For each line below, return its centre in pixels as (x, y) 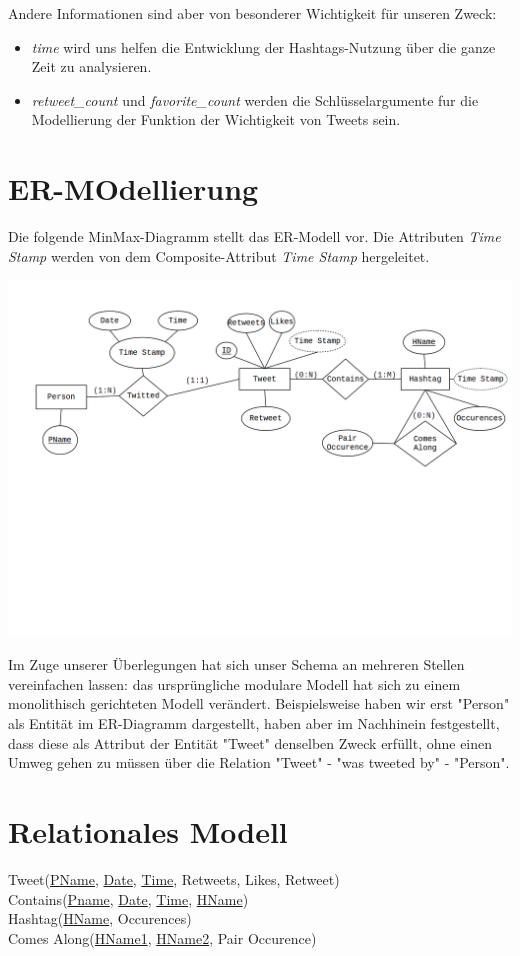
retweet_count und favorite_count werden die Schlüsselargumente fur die (255, 99)
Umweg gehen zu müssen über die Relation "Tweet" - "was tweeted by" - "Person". (259, 762)
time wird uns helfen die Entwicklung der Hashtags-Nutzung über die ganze (263, 46)
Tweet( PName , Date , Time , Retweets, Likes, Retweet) (174, 878)
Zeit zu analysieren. (91, 66)
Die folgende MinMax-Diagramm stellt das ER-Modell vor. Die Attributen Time (254, 236)
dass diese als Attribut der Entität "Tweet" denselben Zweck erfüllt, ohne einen (250, 742)
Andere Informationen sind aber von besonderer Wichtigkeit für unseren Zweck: (252, 13)
